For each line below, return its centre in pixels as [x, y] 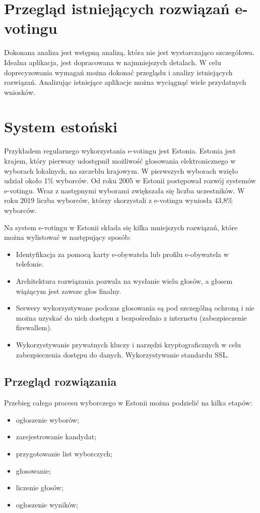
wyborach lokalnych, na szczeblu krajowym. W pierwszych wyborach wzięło [121, 170]
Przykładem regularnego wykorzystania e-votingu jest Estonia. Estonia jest [120, 151]
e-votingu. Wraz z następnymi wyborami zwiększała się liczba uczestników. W [124, 190]
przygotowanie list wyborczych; [64, 454]
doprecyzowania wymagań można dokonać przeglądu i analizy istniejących [118, 72]
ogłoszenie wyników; [47, 504]
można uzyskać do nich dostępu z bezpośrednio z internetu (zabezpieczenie [131, 317]
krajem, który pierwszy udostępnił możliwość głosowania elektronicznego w [120, 161]
